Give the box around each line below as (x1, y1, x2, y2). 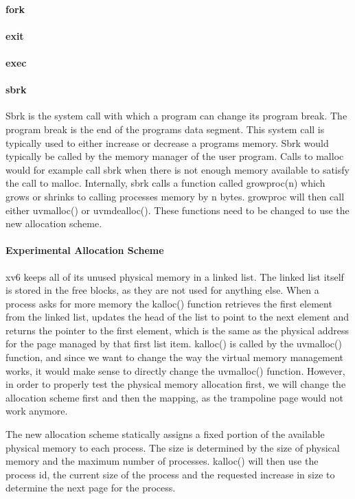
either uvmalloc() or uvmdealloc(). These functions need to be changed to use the (5, 202, 350, 217)
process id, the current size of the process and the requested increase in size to (5, 467, 335, 481)
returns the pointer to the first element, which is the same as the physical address (5, 323, 350, 337)
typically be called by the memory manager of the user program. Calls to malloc (5, 149, 344, 163)
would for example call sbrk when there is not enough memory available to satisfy (5, 162, 350, 176)
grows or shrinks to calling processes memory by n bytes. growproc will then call (5, 189, 345, 203)
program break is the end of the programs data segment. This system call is (5, 121, 325, 136)
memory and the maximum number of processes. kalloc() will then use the (5, 454, 319, 468)
